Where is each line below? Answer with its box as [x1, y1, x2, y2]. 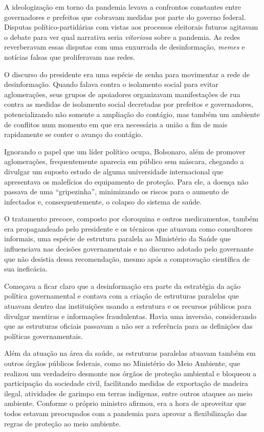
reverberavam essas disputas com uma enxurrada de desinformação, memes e [4, 41, 245, 52]
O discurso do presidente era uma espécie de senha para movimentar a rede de [4, 69, 250, 79]
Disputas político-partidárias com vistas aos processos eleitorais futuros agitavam [4, 21, 258, 32]
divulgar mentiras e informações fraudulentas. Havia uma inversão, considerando [4, 310, 256, 321]
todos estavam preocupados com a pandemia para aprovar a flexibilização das [4, 407, 247, 418]
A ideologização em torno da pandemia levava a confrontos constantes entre [4, 2, 241, 12]
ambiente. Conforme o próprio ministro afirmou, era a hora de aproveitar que [4, 398, 246, 408]
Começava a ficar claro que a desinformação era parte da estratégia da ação [4, 280, 241, 291]
